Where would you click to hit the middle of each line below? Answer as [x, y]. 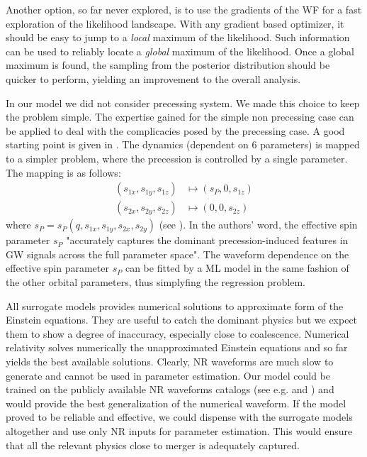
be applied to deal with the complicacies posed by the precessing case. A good [175, 130]
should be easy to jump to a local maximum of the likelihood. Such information [178, 37]
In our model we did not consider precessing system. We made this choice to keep [183, 103]
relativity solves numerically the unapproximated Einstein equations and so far [177, 347]
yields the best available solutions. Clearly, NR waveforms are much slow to [170, 361]
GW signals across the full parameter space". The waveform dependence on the [177, 254]
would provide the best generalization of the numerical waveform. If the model [176, 403]
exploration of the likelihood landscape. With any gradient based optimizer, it [175, 23]
